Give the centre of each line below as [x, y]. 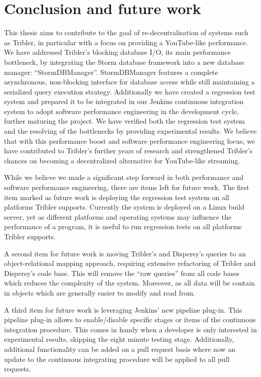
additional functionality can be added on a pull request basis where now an [120, 349]
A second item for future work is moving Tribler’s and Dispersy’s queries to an [125, 253]
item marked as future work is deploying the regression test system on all [117, 197]
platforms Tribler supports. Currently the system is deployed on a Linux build [124, 207]
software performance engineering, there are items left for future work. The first [127, 187]
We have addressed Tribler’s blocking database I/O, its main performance [117, 52]
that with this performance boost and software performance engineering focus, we [129, 140]
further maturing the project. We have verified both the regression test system [124, 121]
